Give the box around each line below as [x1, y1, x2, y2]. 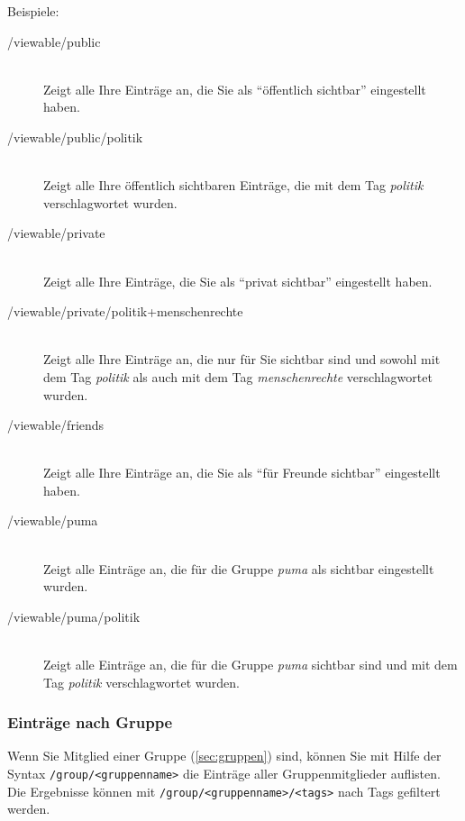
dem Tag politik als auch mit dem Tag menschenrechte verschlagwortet [43, 367, 433, 386]
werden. [7, 799, 50, 818]
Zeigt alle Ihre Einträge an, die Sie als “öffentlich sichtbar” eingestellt [43, 79, 426, 98]
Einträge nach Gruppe [7, 711, 173, 734]
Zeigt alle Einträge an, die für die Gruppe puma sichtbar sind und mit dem [43, 655, 458, 674]
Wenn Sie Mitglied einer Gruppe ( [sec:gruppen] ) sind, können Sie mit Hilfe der [7, 746, 442, 765]
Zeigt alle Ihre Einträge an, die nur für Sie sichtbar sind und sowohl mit [43, 350, 441, 369]
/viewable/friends [7, 415, 105, 434]
